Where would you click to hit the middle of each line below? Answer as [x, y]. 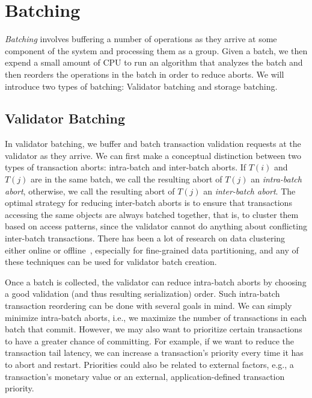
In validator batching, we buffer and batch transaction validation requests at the [153, 144]
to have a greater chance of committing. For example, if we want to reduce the [149, 340]
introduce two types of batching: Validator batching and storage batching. [141, 86]
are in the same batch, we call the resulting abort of [127, 179]
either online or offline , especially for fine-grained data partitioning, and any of [152, 250]
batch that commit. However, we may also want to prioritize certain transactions [154, 329]
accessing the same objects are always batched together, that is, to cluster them [152, 214]
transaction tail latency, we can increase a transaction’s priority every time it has [154, 353]
